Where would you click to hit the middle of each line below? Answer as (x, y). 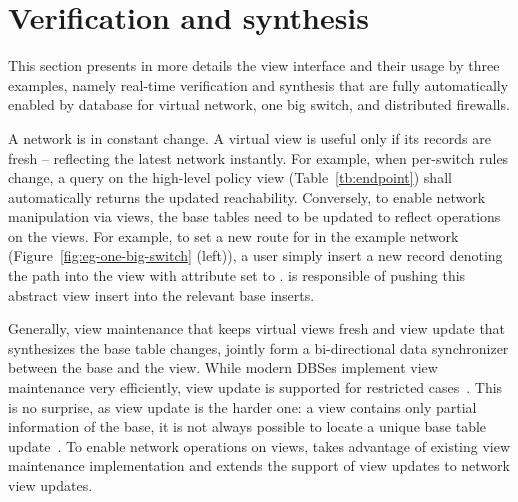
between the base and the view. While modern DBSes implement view (223, 367)
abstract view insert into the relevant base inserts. (161, 294)
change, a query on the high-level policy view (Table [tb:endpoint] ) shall (230, 177)
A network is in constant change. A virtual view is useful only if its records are (249, 137)
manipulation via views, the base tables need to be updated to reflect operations (254, 216)
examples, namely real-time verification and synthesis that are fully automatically (258, 84)
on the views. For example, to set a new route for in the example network (233, 235)
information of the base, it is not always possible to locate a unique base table (247, 426)
